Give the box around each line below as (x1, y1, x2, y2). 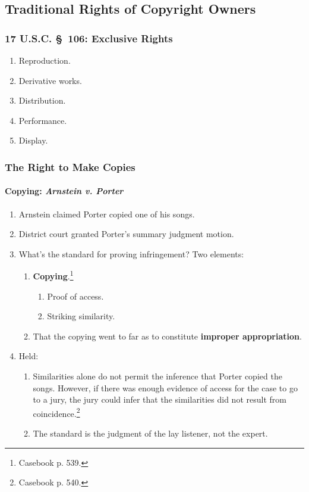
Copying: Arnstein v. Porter (5, 185, 124, 197)
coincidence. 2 (33, 405, 80, 419)
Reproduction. (18, 54, 71, 66)
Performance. (18, 114, 67, 126)
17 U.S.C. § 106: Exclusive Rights (5, 30, 173, 45)
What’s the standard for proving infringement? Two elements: (18, 247, 244, 260)
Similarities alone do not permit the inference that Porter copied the (33, 370, 282, 382)
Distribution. (18, 94, 66, 107)
